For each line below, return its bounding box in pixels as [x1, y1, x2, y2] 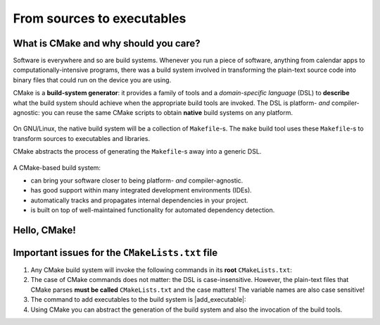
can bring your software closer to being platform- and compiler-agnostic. [30, 176, 243, 185]
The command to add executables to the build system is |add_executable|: [30, 295, 246, 304]
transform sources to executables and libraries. [13, 134, 151, 142]
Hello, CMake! [13, 224, 77, 236]
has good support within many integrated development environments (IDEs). [30, 186, 253, 195]
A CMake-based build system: [13, 163, 101, 172]
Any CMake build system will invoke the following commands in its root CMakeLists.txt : [30, 266, 292, 274]
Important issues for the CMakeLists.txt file [13, 247, 218, 259]
